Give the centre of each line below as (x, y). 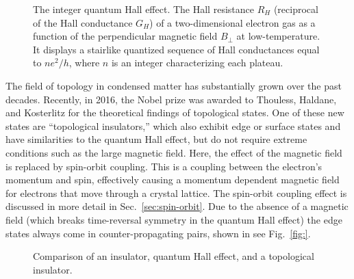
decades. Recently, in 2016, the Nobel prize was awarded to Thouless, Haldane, (171, 99)
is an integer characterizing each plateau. (197, 63)
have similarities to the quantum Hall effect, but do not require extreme (156, 139)
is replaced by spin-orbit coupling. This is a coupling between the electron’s (164, 166)
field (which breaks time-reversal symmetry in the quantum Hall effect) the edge (174, 219)
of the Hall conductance (83, 22)
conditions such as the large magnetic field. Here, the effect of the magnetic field (174, 152)
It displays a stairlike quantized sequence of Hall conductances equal (176, 49)
